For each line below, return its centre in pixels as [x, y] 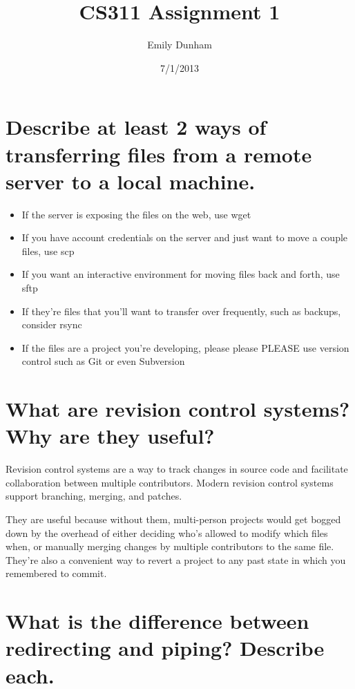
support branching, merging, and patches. [94, 496]
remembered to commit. [56, 573]
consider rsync [52, 324]
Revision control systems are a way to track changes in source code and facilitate [177, 469]
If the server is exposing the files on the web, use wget [136, 214]
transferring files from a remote [159, 154]
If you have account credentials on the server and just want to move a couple [185, 237]
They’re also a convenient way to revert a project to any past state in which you [176, 559]
